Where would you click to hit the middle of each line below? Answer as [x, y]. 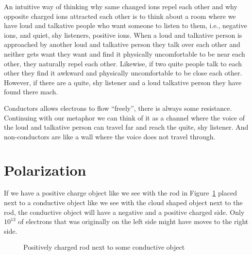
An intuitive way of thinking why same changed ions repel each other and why [121, 6]
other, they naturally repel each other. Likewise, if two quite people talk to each [123, 63]
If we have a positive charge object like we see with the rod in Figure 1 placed [120, 193]
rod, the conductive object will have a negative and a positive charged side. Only [124, 212]
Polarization [45, 170]
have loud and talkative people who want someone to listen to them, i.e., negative [126, 25]
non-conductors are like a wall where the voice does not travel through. [110, 136]
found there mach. [31, 92]
